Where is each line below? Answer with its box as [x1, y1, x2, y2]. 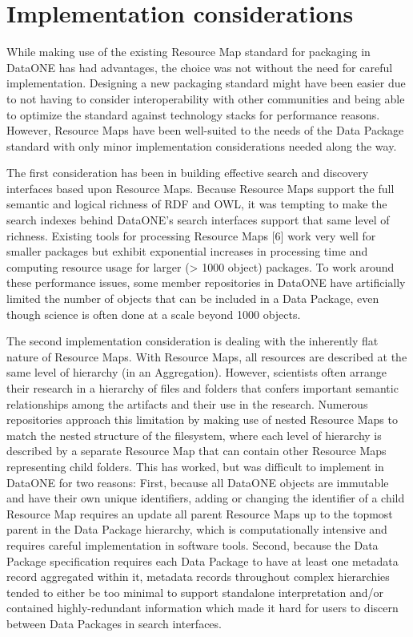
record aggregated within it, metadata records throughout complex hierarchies [6, 568, 390, 585]
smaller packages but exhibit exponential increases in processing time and [6, 243, 368, 260]
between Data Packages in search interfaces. [6, 615, 222, 631]
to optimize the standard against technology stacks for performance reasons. [6, 106, 380, 123]
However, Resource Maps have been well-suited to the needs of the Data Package [6, 122, 404, 139]
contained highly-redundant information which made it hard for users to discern [6, 599, 399, 616]
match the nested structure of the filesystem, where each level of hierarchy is [6, 426, 382, 443]
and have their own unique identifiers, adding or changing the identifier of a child [6, 490, 405, 506]
